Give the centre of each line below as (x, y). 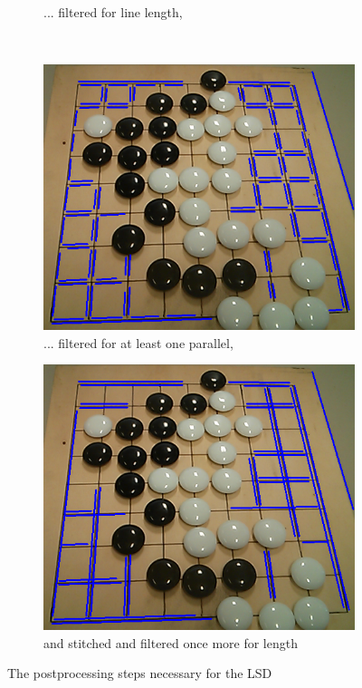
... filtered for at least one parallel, (138, 342)
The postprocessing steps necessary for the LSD (140, 673)
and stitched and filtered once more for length (171, 642)
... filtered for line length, (113, 12)
